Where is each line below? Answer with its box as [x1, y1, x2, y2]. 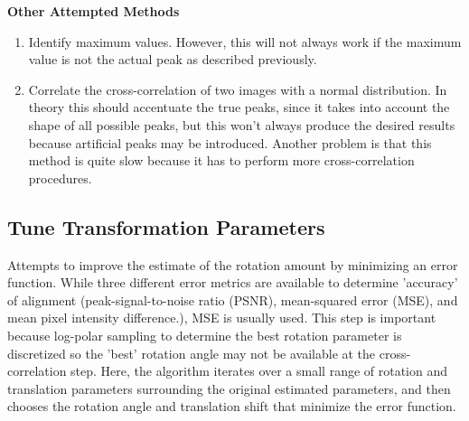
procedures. [28, 168, 92, 187]
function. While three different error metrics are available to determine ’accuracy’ [7, 273, 458, 292]
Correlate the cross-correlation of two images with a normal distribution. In [28, 80, 447, 98]
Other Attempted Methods [7, 2, 180, 20]
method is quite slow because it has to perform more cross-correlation [28, 151, 415, 170]
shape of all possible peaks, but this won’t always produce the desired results [28, 115, 455, 134]
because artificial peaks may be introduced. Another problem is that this [28, 133, 432, 152]
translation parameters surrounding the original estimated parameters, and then [7, 379, 451, 398]
